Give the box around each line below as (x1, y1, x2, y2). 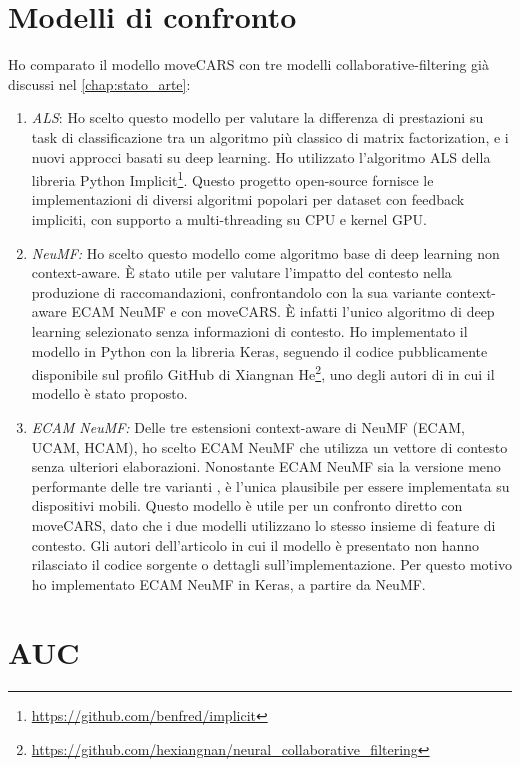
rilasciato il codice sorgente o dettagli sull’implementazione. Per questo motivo (31, 554, 512, 575)
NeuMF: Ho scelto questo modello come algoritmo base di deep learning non (31, 242, 500, 263)
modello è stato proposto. (31, 383, 188, 404)
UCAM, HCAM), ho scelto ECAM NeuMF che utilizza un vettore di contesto (31, 436, 508, 457)
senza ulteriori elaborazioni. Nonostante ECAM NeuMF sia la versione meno (31, 456, 501, 477)
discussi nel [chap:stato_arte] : (8, 73, 191, 94)
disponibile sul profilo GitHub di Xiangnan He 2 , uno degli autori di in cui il (31, 361, 495, 384)
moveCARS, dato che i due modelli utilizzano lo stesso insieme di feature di (31, 514, 496, 535)
